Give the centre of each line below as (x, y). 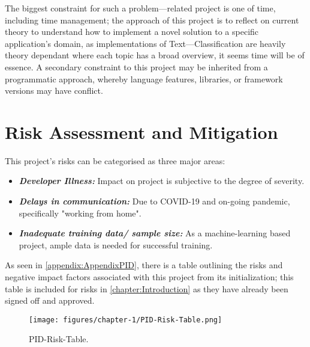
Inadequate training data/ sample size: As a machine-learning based (155, 233)
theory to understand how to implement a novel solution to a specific (132, 32)
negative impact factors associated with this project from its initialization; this (149, 277)
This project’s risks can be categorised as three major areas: (115, 160)
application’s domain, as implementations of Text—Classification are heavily (145, 43)
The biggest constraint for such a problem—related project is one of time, (140, 8)
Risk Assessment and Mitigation (142, 131)
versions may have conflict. (54, 91)
